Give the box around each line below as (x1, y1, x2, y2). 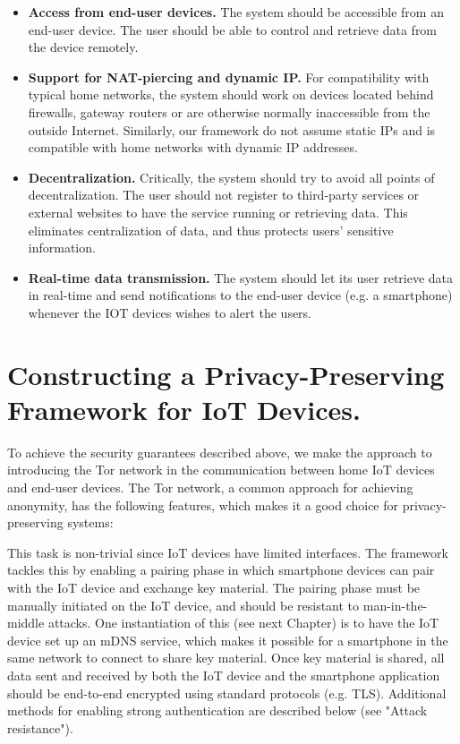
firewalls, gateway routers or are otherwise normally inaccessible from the (28, 102, 430, 121)
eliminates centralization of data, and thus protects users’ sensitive (28, 220, 394, 239)
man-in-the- (362, 595, 428, 614)
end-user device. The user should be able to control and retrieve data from (28, 20, 438, 38)
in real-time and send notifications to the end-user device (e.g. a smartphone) (28, 286, 453, 304)
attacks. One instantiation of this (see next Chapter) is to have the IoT (47, 613, 439, 632)
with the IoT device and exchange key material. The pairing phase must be (7, 577, 421, 596)
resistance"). (7, 718, 73, 737)
